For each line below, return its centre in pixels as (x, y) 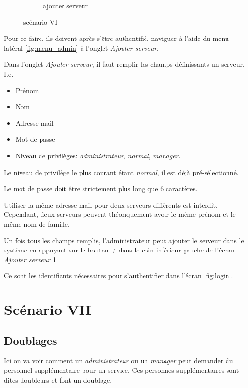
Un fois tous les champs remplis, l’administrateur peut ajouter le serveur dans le (124, 240)
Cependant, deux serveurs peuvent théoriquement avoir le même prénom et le (120, 214)
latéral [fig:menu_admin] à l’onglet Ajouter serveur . (81, 48)
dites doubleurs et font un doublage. (58, 379)
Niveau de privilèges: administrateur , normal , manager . (98, 155)
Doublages (31, 340)
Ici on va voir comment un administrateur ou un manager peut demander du (119, 360)
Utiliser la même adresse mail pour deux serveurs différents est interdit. (111, 204)
